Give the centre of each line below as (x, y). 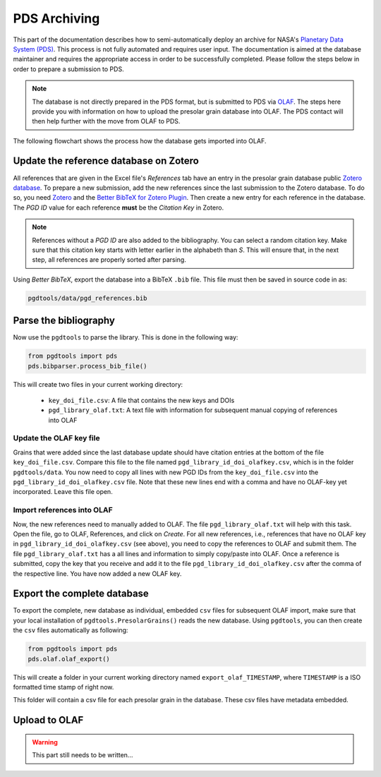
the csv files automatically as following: (71, 630)
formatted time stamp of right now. (64, 687)
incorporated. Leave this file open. (63, 492)
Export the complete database (81, 594)
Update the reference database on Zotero (106, 161)
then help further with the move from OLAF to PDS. (106, 121)
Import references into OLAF (63, 510)
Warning (45, 742)
